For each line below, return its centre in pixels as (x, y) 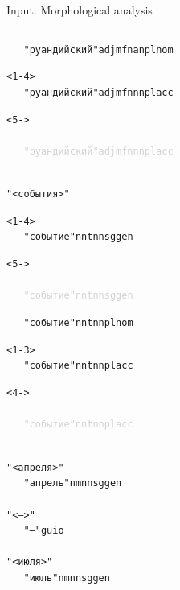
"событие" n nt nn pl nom (78, 323)
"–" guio (44, 531)
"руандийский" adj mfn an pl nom (98, 50)
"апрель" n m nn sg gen (73, 483)
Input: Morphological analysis (80, 10)
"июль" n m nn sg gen (67, 578)
